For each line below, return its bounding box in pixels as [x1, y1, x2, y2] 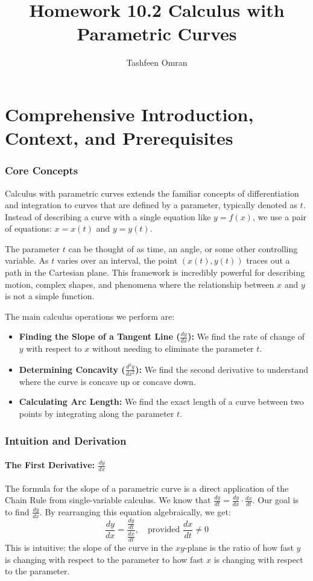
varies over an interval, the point [57, 254, 178, 267]
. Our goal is [252, 494, 299, 506]
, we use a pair [252, 210, 307, 223]
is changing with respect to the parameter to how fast [5, 553, 204, 565]
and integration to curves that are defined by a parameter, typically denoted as [5, 198, 297, 211]
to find [5, 505, 30, 518]
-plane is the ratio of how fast [184, 541, 294, 554]
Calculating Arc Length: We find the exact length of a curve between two [19, 395, 304, 408]
